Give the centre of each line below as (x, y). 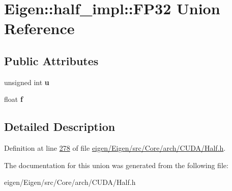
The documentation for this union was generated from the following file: (116, 165)
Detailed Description (60, 127)
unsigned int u (27, 82)
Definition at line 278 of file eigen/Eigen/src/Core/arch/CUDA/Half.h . (115, 148)
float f (13, 99)
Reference (39, 28)
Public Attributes (51, 60)
